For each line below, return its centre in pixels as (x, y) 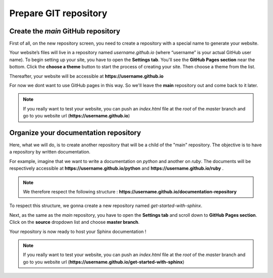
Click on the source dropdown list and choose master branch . (75, 222)
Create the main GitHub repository (65, 31)
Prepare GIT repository (58, 13)
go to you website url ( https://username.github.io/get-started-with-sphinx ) (104, 262)
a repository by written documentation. (50, 152)
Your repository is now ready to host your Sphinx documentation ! (78, 231)
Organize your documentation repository (75, 133)
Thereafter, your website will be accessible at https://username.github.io (86, 76)
